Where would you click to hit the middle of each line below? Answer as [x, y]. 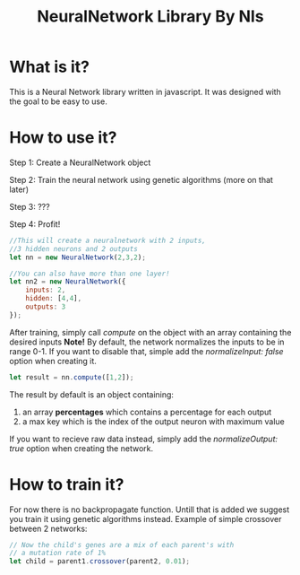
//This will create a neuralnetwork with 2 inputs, [107, 240]
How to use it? [63, 138]
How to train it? [67, 484]
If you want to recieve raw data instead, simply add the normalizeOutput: [144, 439]
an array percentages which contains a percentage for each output [147, 412]
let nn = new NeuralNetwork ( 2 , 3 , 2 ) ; [77, 257]
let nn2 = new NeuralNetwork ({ [68, 282]
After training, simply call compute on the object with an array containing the [150, 332]
